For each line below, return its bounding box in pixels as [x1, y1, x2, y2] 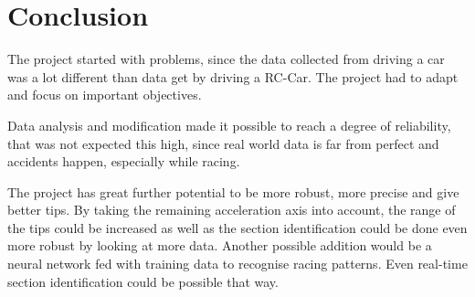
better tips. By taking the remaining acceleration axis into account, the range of [7, 200, 456, 219]
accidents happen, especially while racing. [7, 152, 240, 171]
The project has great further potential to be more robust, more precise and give [7, 182, 459, 201]
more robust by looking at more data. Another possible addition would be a [7, 236, 432, 255]
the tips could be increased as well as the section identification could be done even [7, 217, 468, 237]
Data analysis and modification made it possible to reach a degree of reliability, [7, 115, 451, 134]
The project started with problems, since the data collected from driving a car [7, 49, 445, 69]
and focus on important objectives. [7, 85, 202, 104]
